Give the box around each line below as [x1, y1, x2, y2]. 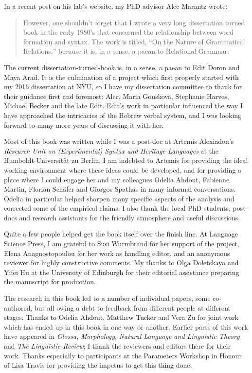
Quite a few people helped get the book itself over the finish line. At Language [4, 229, 238, 239]
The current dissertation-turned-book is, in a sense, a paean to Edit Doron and [4, 62, 240, 72]
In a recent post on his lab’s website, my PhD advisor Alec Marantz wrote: [4, 1, 228, 11]
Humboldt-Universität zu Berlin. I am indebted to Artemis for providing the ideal [4, 155, 248, 165]
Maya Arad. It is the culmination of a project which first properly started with [4, 72, 239, 82]
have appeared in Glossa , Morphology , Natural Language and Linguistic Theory [4, 331, 240, 341]
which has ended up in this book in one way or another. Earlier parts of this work [4, 321, 248, 332]
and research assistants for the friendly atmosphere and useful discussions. [19, 212, 240, 222]
